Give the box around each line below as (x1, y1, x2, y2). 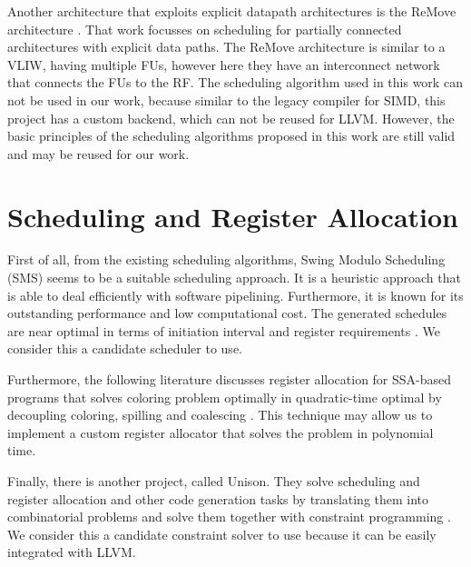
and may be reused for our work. (7, 144, 190, 163)
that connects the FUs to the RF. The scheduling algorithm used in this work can (7, 73, 463, 92)
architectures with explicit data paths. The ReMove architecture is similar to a (7, 37, 446, 56)
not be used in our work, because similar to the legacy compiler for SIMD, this (7, 90, 446, 109)
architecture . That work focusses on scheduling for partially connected (7, 19, 402, 38)
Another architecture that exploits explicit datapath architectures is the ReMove (7, 2, 456, 20)
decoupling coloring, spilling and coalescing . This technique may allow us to (7, 405, 433, 424)
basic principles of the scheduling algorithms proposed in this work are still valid (7, 126, 456, 145)
